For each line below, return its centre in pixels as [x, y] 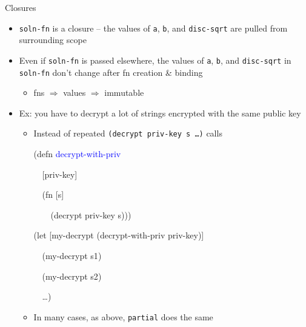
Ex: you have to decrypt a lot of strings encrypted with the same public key [160, 113]
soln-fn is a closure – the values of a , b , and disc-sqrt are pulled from [153, 28]
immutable [124, 93]
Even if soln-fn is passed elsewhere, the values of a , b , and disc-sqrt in [155, 60]
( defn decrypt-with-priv [77, 153]
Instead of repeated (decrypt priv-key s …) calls [128, 133]
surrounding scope [53, 40]
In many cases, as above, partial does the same [123, 316]
